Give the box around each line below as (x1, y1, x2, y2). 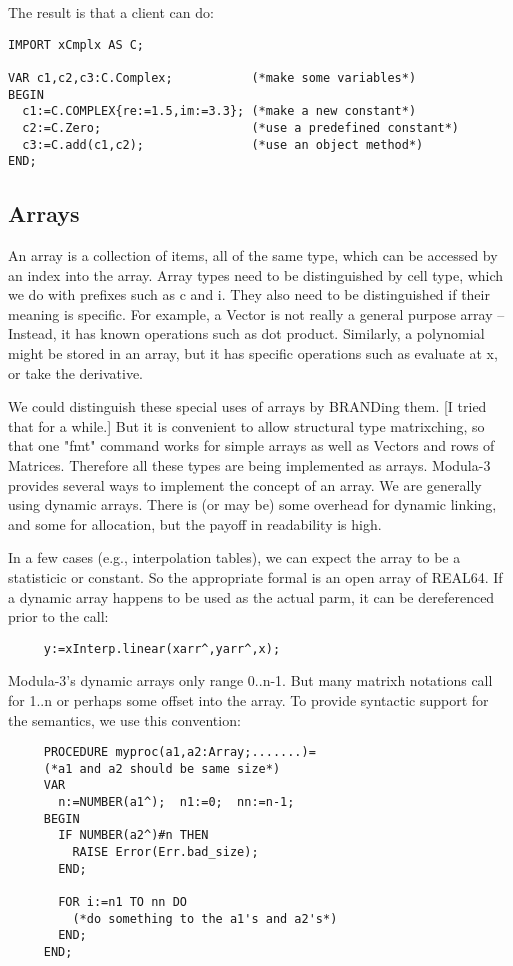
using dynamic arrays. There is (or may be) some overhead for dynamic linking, (8, 494, 497, 515)
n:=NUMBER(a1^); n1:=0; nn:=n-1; (58, 795, 295, 810)
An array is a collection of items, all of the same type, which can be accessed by (8, 245, 498, 266)
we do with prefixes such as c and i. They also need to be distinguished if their (8, 284, 490, 305)
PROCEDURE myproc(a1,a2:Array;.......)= (43, 745, 316, 760)
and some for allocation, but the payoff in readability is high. (8, 513, 382, 534)
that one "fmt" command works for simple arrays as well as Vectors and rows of (8, 435, 495, 456)
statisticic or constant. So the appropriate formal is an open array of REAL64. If (8, 566, 503, 587)
